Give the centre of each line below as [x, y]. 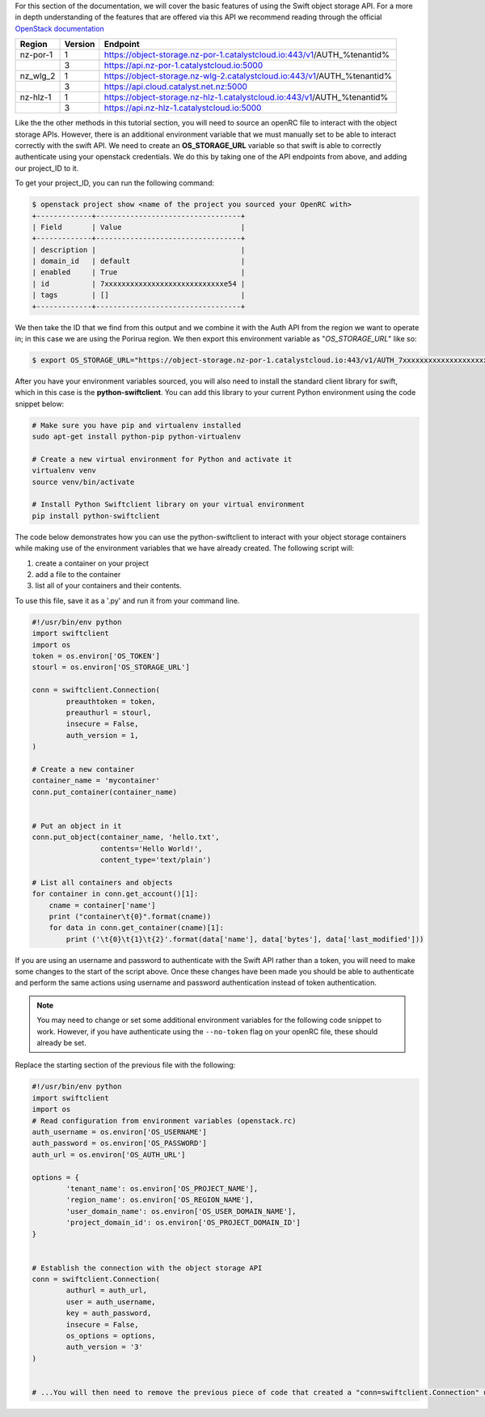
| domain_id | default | [139, 261]
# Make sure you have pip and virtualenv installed [137, 425]
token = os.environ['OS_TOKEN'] [96, 656]
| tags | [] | [139, 295]
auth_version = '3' [104, 1347]
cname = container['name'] [103, 905]
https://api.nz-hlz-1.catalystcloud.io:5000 [183, 108]
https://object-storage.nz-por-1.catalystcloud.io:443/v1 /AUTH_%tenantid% [247, 55]
